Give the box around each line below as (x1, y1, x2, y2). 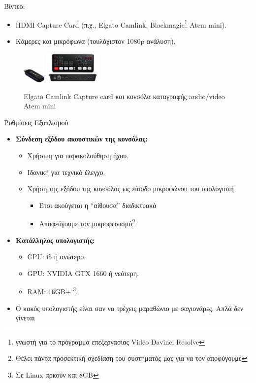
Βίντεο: (4, 1, 25, 11)
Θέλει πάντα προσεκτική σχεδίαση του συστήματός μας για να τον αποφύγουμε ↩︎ (15, 353, 248, 363)
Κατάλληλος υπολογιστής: (15, 235, 95, 245)
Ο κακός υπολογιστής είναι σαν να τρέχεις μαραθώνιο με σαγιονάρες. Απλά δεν (15, 303, 244, 313)
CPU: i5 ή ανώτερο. (27, 251, 86, 262)
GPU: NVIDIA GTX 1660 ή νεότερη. (27, 268, 139, 278)
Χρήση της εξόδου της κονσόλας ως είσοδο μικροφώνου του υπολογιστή (27, 183, 234, 194)
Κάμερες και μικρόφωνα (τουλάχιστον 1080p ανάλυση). (15, 35, 176, 46)
